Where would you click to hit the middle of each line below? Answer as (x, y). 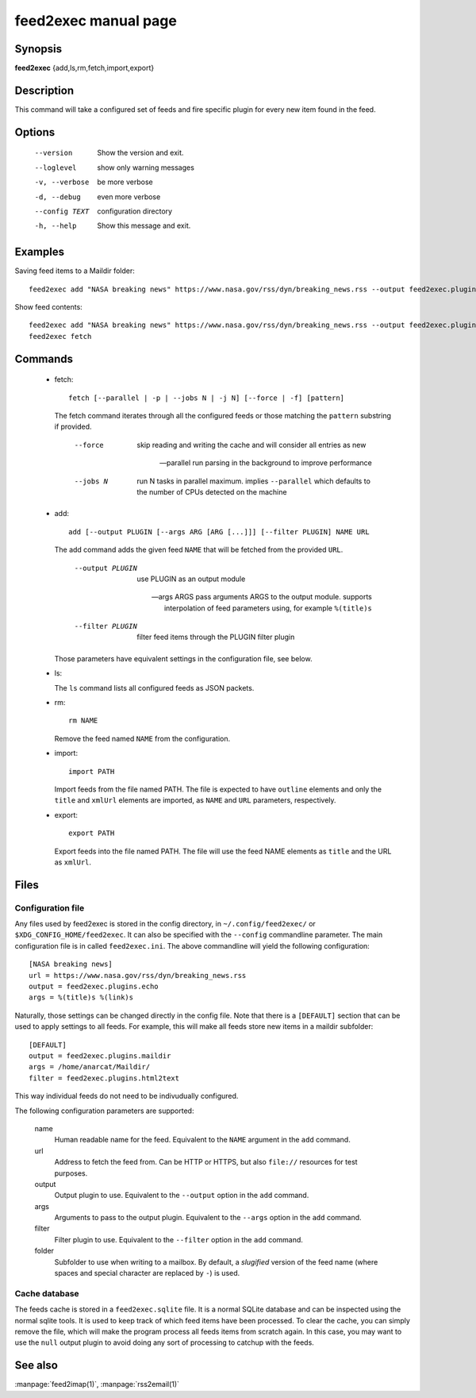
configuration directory (135, 211)
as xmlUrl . (73, 862)
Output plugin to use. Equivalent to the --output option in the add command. (182, 1196)
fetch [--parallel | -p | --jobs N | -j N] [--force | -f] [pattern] (207, 398)
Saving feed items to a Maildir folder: (75, 271)
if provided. (73, 427)
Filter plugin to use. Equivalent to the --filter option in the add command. (178, 1239)
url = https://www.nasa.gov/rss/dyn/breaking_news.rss (138, 975)
